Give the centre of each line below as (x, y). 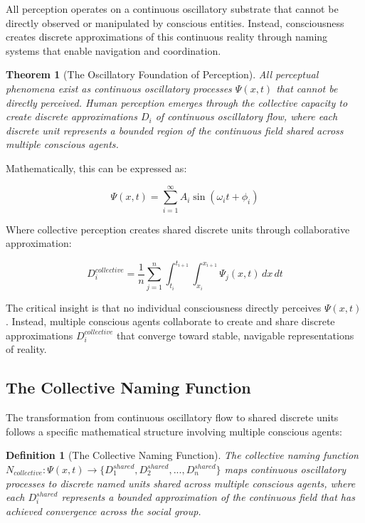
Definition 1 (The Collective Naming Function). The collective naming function (182, 455)
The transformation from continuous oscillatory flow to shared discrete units (172, 417)
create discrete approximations (72, 116)
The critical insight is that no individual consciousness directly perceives (164, 307)
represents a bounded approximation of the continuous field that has (208, 497)
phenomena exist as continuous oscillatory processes (119, 88)
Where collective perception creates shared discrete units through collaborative (178, 229)
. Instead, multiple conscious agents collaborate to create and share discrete (170, 321)
